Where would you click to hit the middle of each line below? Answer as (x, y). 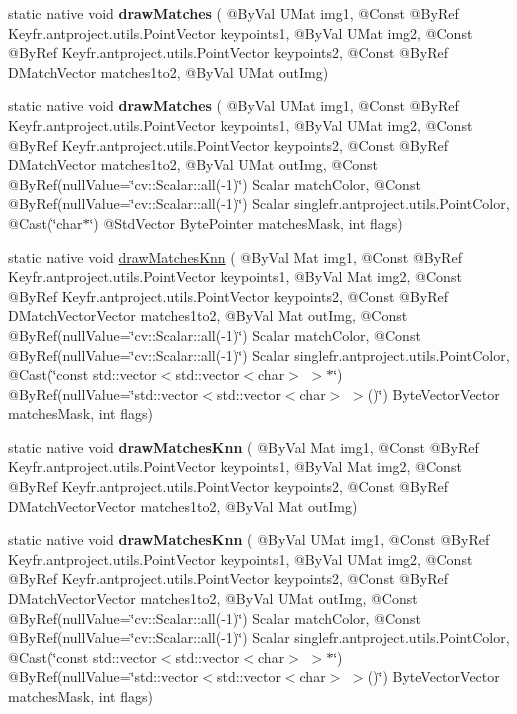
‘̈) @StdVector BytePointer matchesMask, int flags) (246, 222)
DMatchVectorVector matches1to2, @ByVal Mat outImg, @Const (208, 315)
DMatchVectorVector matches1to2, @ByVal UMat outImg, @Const (213, 598)
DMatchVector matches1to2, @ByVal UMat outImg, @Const (193, 164)
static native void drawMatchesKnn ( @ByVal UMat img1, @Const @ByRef (249, 539)
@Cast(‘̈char (45, 222)
